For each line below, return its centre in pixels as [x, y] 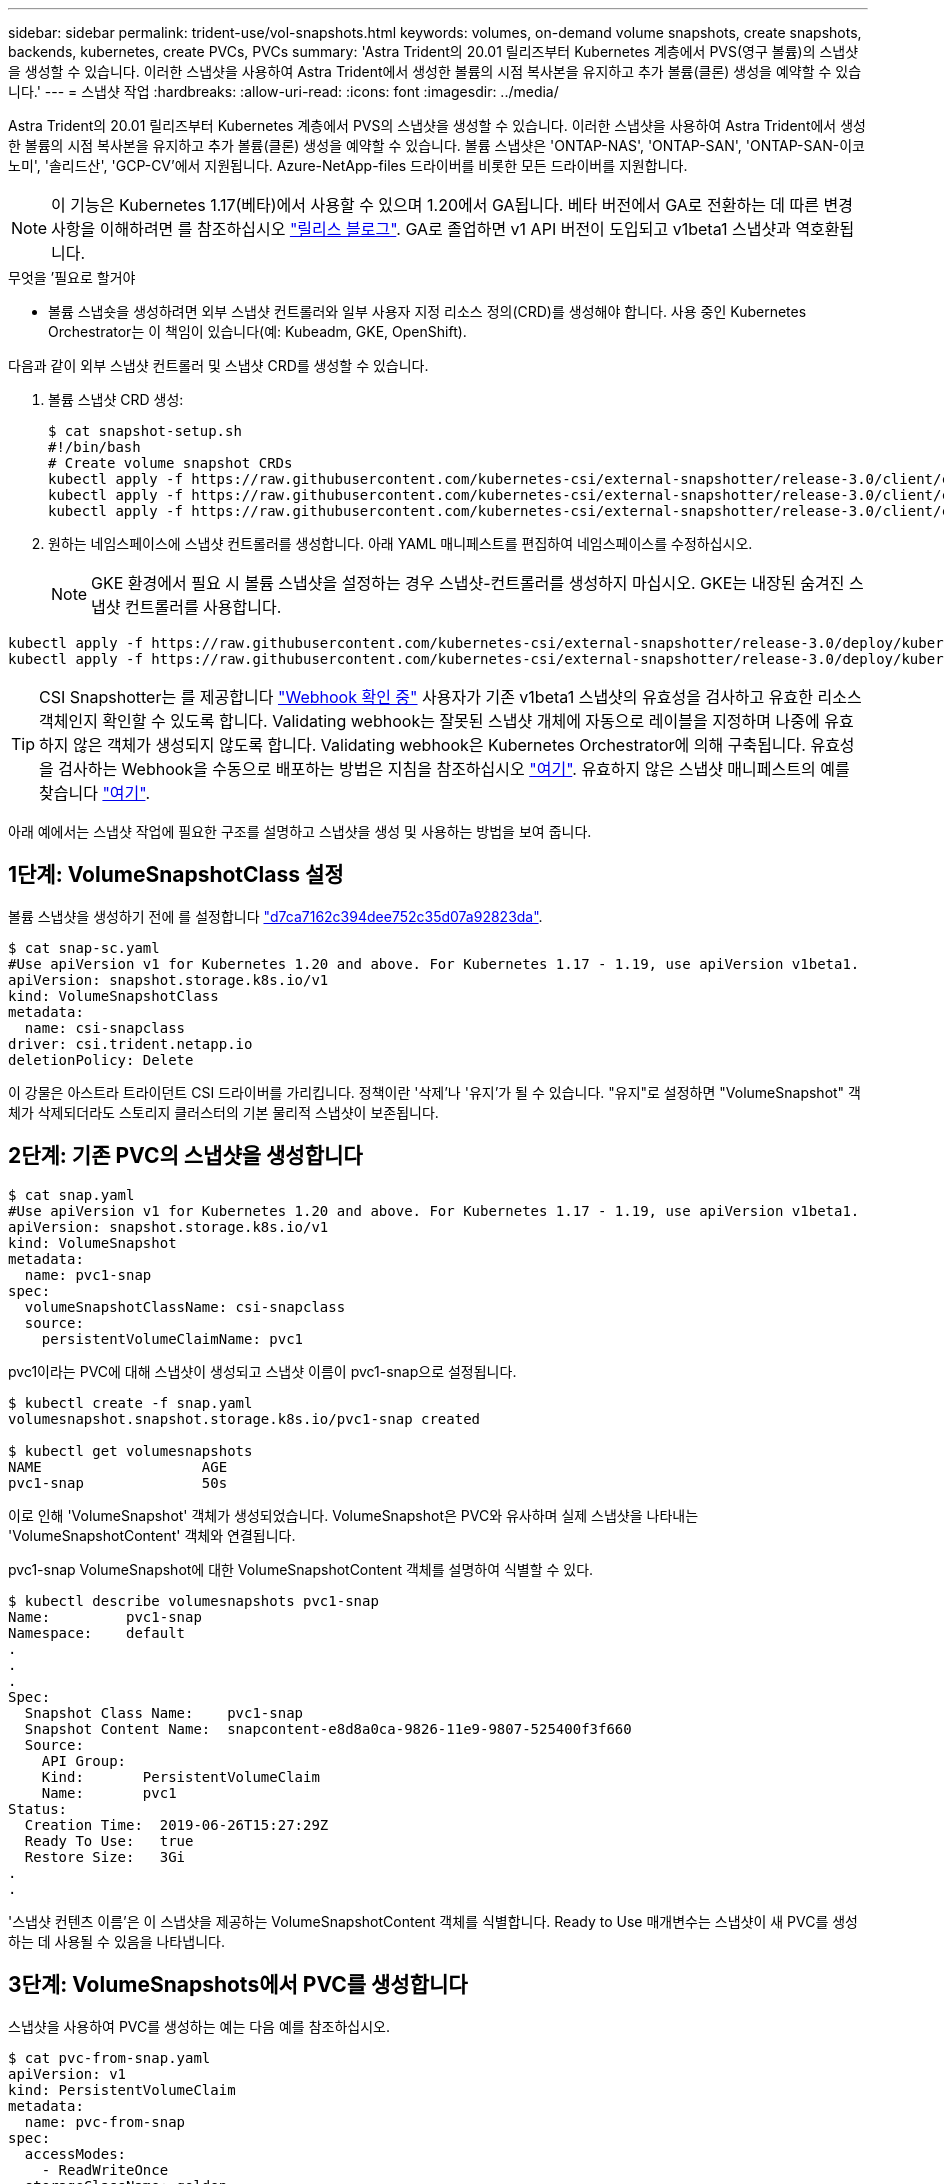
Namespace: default [97, 1632]
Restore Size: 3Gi [105, 1856]
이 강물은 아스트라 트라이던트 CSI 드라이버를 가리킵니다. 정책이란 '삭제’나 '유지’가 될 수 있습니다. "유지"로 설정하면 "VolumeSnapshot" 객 [434, 1092]
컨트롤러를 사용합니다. [203, 607]
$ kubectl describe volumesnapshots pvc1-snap [193, 1600]
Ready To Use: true [109, 1840]
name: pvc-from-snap [105, 2121]
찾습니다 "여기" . [95, 793]
